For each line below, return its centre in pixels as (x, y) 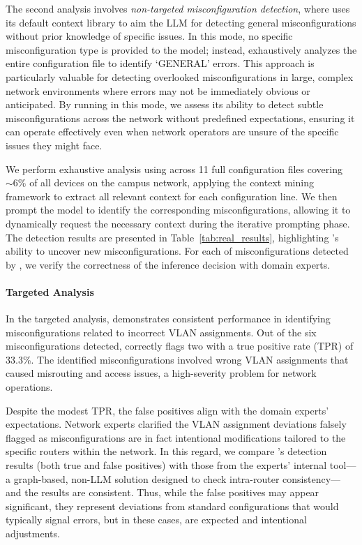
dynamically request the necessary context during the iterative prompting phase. (178, 223)
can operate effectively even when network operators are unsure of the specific (172, 132)
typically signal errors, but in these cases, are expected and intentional (156, 520)
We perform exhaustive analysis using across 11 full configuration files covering (174, 169)
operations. (29, 387)
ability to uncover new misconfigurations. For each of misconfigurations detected (177, 251)
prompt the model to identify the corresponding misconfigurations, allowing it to (178, 210)
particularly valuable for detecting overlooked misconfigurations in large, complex (180, 76)
